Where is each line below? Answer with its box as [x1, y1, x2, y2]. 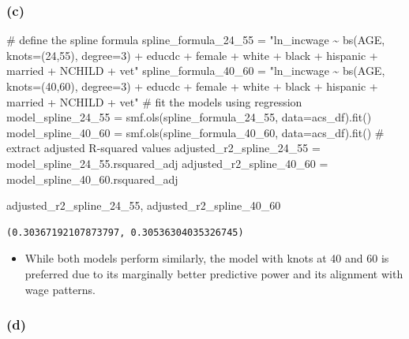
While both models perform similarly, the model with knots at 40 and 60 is [24, 250, 389, 266]
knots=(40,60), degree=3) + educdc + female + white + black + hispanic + [6, 78, 378, 94]
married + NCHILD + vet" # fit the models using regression [6, 93, 302, 110]
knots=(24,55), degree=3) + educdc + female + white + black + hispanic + [6, 47, 378, 63]
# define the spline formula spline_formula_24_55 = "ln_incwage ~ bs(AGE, [6, 32, 385, 48]
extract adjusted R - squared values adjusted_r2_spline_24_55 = [6, 140, 321, 156]
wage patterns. [24, 281, 96, 297]
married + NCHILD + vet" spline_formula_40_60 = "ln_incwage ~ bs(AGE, [6, 62, 385, 79]
